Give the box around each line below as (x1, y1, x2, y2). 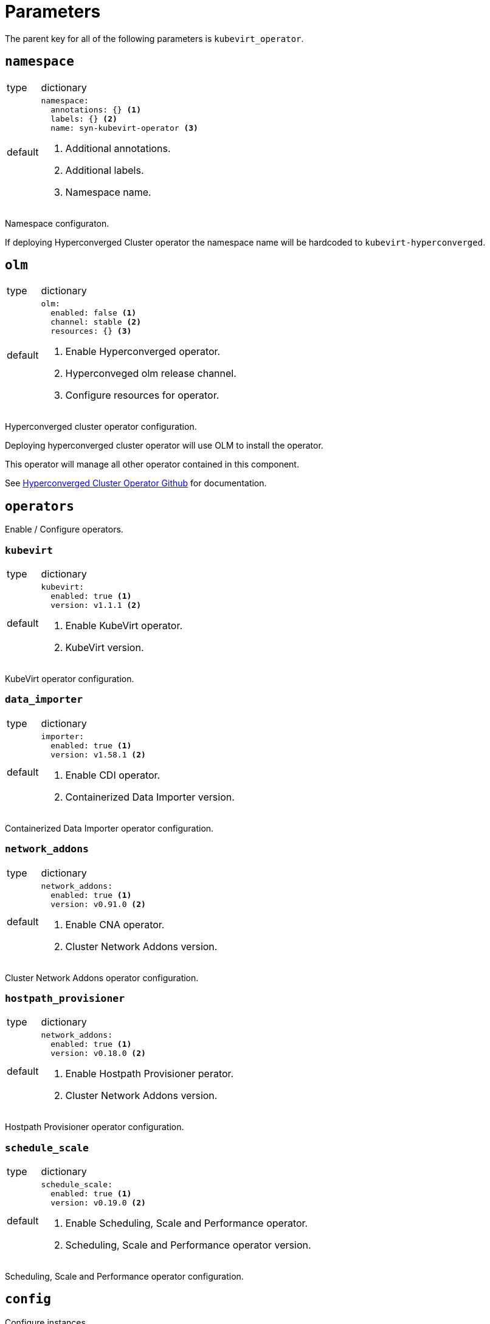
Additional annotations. (65, 142, 171, 154)
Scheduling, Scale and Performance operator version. (65, 1239, 311, 1252)
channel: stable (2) (50, 317, 141, 327)
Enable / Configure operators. (5, 524, 123, 535)
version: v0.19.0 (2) (50, 1198, 146, 1208)
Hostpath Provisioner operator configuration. (5, 1122, 184, 1133)
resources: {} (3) (50, 326, 132, 336)
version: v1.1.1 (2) (50, 601, 141, 610)
